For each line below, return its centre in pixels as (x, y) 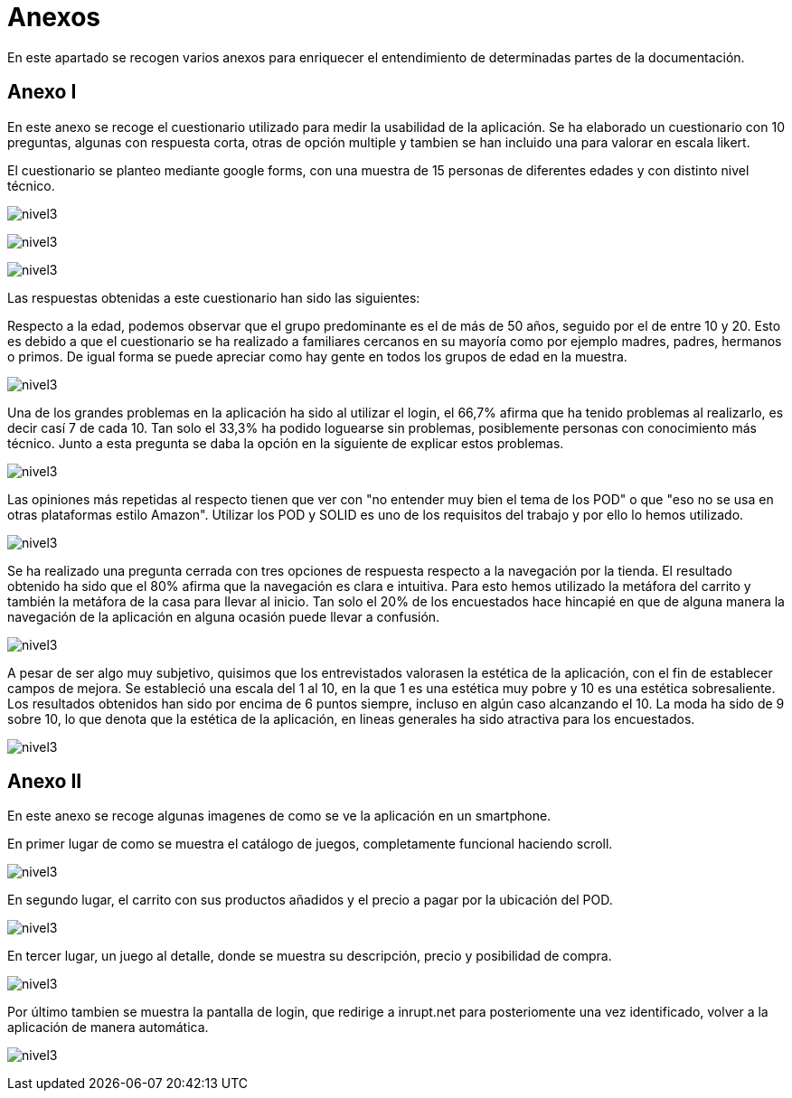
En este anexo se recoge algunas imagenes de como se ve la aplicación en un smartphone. (279, 816)
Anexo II (45, 782)
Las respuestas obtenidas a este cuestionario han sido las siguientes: (214, 297)
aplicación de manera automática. (108, 1028)
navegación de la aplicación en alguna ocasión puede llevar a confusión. (224, 616)
